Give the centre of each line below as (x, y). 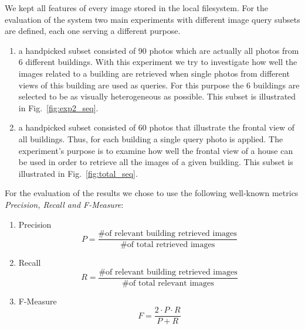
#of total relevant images (168, 283)
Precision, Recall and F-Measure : (64, 204)
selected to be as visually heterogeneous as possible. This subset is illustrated (157, 96)
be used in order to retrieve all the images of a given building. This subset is (156, 162)
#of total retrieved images (168, 245)
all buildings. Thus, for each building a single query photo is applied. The (151, 138)
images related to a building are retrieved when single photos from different (154, 73)
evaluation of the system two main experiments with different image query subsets (152, 19)
